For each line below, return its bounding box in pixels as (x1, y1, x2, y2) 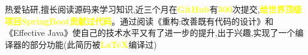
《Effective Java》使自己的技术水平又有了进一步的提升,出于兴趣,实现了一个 (5, 26, 295, 39)
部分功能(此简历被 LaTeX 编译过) (29, 38, 157, 50)
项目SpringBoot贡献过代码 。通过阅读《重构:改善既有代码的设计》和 (5, 14, 274, 27)
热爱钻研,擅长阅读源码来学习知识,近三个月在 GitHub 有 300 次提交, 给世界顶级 (5, 3, 302, 15)
